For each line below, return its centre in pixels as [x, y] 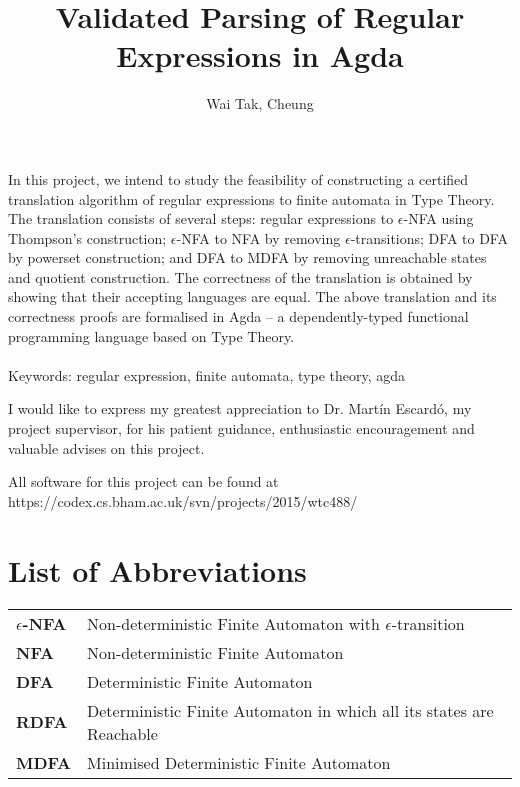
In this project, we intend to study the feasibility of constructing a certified [238, 178]
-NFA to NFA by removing [258, 237]
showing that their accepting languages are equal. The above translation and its [252, 296]
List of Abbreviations [157, 569]
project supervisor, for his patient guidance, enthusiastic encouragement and [241, 428]
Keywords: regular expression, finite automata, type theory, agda [207, 374]
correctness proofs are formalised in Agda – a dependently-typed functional [238, 316]
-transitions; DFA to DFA [429, 237]
